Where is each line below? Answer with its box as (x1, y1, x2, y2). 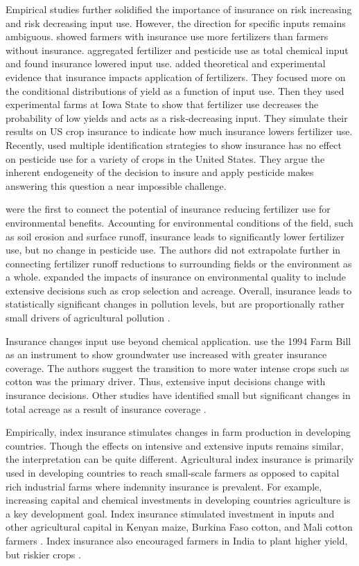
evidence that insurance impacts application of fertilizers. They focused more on (6, 69, 346, 84)
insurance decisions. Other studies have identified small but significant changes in (6, 388, 351, 403)
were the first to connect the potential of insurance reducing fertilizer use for (6, 202, 331, 216)
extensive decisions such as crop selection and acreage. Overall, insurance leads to (6, 283, 352, 297)
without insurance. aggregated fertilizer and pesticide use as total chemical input (6, 42, 349, 57)
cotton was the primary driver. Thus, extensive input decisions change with (6, 374, 326, 389)
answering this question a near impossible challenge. (6, 178, 227, 193)
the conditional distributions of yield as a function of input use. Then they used (6, 83, 344, 98)
